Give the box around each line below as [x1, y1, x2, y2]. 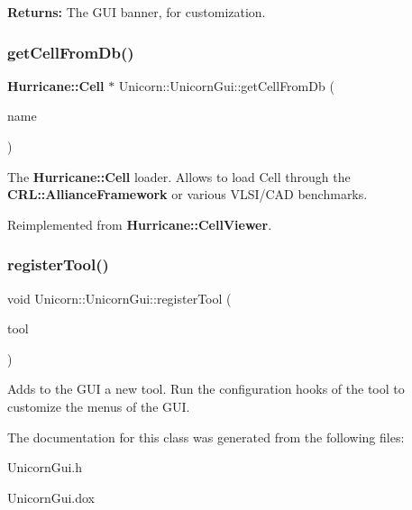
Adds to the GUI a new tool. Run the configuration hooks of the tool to [7, 379, 405, 398]
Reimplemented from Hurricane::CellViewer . [7, 214, 272, 233]
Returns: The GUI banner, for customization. [7, 3, 266, 21]
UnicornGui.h [7, 458, 83, 477]
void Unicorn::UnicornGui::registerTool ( [7, 288, 232, 307]
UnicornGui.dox [7, 487, 96, 506]
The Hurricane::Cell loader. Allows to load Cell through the [7, 167, 351, 186]
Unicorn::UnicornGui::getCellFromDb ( [118, 76, 334, 95]
